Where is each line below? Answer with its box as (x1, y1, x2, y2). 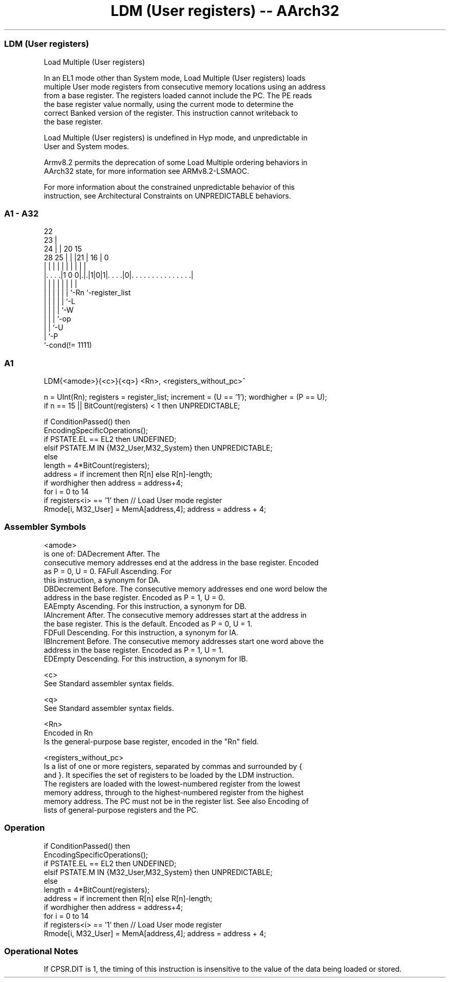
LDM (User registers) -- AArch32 (110, 2, 340, 20)
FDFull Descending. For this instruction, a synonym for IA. (44, 628, 238, 637)
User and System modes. (44, 141, 129, 151)
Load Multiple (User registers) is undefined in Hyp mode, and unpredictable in (44, 133, 308, 142)
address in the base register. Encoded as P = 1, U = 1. (44, 645, 224, 654)
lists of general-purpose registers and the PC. (44, 805, 199, 814)
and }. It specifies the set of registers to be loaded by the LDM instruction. (44, 770, 294, 779)
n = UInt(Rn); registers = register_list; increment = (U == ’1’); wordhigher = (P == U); (44, 392, 327, 401)
